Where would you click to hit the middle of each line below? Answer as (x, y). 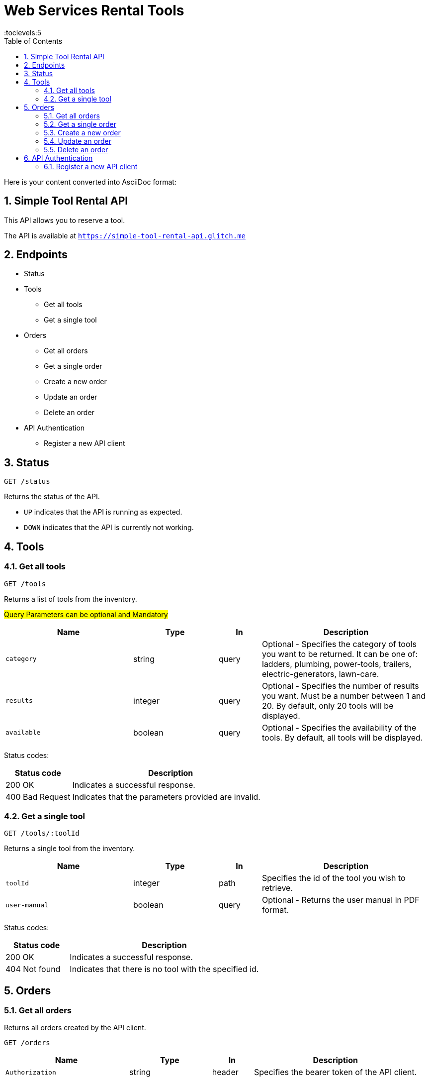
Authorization (31, 1072)
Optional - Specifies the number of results (341, 686)
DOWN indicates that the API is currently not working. (109, 528)
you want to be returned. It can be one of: (340, 654)
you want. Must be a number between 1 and (344, 696)
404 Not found (33, 969)
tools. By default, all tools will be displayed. (343, 737)
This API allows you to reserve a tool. (65, 220)
